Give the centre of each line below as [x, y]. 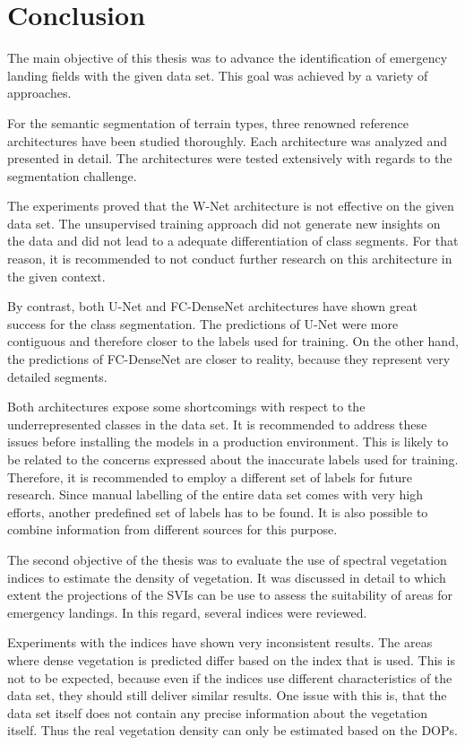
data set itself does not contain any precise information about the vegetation [217, 712]
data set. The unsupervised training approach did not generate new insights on [224, 223]
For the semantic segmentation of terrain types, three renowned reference [208, 122]
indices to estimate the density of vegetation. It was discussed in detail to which [227, 577]
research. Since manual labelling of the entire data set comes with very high [215, 494]
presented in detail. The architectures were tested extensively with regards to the [230, 158]
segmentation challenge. [72, 175]
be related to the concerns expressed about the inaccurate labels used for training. [233, 459]
